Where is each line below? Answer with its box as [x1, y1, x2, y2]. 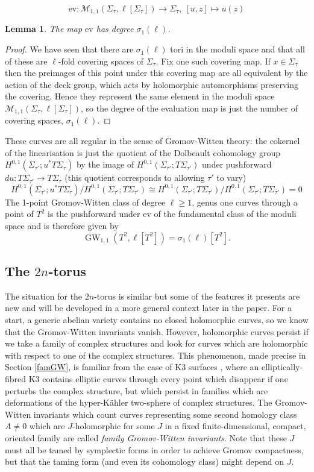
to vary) [216, 171, 246, 184]
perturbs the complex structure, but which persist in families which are [5, 384, 268, 397]
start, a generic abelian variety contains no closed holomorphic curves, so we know [5, 313, 309, 326]
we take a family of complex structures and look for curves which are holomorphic [5, 337, 308, 350]
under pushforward [202, 158, 272, 171]
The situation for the [5, 289, 83, 302]
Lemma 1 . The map [5, 22, 83, 35]
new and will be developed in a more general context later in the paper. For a [5, 301, 292, 314]
